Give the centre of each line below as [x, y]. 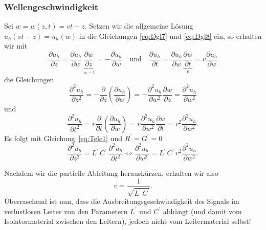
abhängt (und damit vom [202, 211]
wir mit [16, 46]
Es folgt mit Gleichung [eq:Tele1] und [63, 138]
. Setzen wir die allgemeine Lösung [139, 26]
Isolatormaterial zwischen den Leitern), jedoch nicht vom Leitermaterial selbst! [128, 221]
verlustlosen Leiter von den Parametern [66, 211]
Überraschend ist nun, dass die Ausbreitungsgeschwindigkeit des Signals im [122, 201]
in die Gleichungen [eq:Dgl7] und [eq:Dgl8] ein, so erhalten [170, 36]
